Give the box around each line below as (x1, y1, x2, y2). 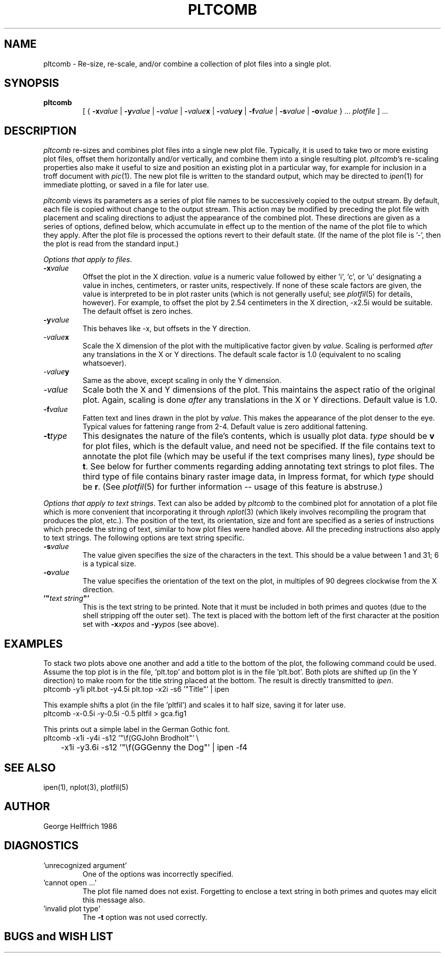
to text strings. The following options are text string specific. (43, 533, 245, 543)
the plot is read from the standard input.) (43, 239, 179, 248)
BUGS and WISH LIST (4, 930, 113, 943)
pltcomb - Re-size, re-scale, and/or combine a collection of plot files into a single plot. (43, 59, 332, 68)
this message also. (82, 895, 145, 904)
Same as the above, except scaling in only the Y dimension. (82, 376, 281, 385)
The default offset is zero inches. (82, 307, 193, 316)
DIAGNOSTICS (4, 839, 79, 852)
